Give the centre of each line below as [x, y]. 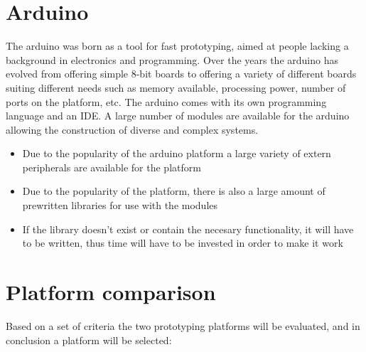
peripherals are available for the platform [112, 167]
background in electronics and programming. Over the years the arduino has [172, 59]
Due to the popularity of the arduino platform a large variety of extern [177, 153]
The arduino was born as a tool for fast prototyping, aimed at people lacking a [177, 46]
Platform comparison [111, 292]
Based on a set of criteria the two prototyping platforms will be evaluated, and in [183, 325]
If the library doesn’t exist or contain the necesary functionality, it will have [188, 229]
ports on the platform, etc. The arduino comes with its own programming [166, 101]
